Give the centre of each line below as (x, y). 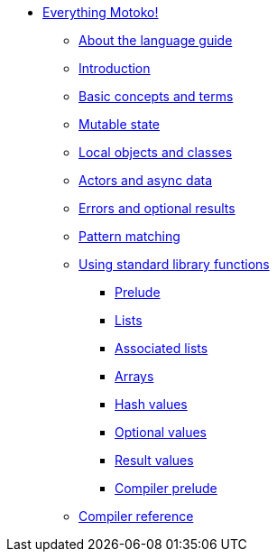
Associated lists (162, 348)
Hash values (151, 404)
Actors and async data (146, 180)
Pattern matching (129, 236)
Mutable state (120, 124)
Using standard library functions (174, 264)
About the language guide (156, 40)
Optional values (161, 432)
